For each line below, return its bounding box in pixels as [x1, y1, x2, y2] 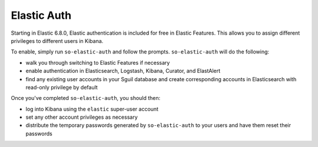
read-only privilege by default [25, 83, 98, 91]
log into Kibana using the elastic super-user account [25, 105, 159, 112]
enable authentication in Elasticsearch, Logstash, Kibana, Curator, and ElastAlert [25, 68, 221, 75]
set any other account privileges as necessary [25, 113, 138, 121]
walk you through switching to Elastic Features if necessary [25, 59, 170, 66]
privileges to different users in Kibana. [11, 37, 104, 44]
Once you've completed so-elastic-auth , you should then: [11, 95, 161, 102]
